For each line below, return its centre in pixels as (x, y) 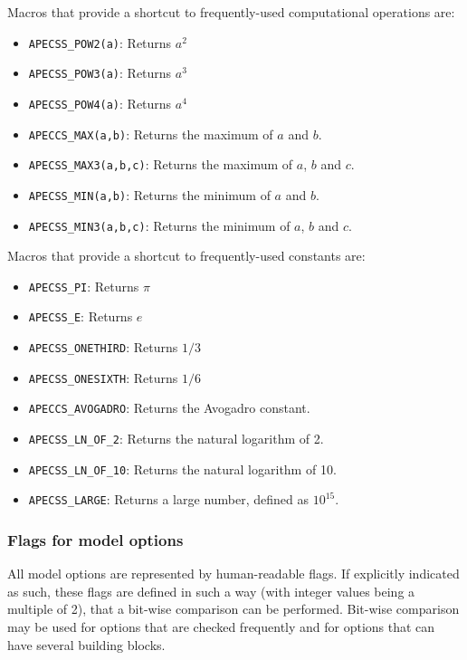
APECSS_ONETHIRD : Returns (103, 347)
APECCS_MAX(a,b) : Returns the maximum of (151, 134)
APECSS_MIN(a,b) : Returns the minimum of (149, 194)
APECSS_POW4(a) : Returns (100, 103)
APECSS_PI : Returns (84, 286)
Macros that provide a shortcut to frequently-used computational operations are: (231, 12)
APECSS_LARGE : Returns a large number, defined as (169, 499)
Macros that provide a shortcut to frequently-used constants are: (186, 256)
